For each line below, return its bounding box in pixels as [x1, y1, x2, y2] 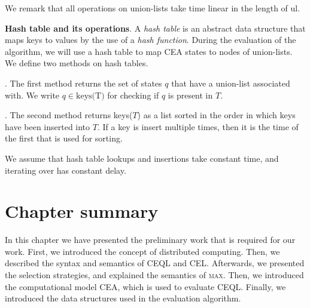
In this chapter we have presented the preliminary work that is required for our [5, 233, 296, 246]
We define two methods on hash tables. [5, 57, 148, 69]
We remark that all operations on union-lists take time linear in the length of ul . [5, 2, 300, 14]
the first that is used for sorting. [5, 132, 123, 144]
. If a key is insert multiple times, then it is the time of [97, 120, 299, 133]
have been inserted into [5, 120, 90, 133]
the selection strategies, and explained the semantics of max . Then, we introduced [5, 269, 304, 281]
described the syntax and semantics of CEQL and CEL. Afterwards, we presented [5, 257, 305, 269]
